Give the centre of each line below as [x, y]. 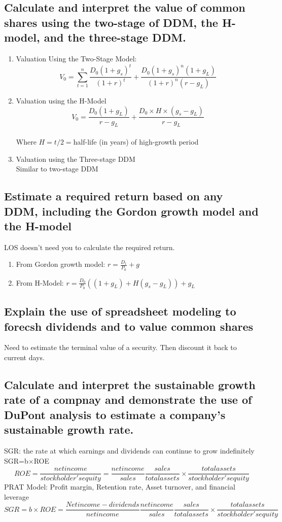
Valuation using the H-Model [61, 100]
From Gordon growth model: [61, 264]
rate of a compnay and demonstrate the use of [128, 399]
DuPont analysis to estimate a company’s [115, 414]
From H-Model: [40, 282]
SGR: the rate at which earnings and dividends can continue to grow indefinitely [129, 450]
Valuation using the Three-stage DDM [76, 159]
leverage [17, 496]
